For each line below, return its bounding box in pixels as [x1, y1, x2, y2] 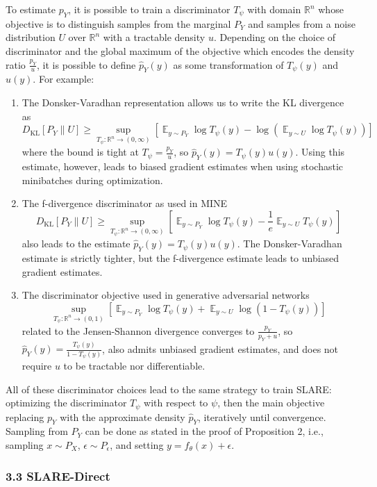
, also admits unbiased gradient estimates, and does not [102, 341, 339, 356]
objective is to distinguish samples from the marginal [6, 16, 231, 31]
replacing [6, 409, 44, 424]
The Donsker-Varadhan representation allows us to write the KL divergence [22, 94, 344, 109]
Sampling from [6, 424, 68, 438]
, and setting [110, 438, 164, 452]
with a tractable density [103, 30, 206, 44]
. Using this [295, 145, 345, 159]
